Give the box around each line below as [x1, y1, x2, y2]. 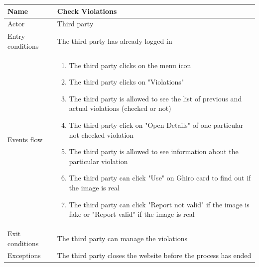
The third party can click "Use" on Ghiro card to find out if [69, 173, 251, 183]
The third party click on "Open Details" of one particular [69, 120, 244, 130]
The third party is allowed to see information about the [69, 146, 239, 157]
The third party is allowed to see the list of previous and [69, 93, 242, 103]
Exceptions [7, 250, 41, 261]
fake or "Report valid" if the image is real [69, 209, 195, 219]
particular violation [69, 156, 128, 166]
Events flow [7, 134, 43, 145]
